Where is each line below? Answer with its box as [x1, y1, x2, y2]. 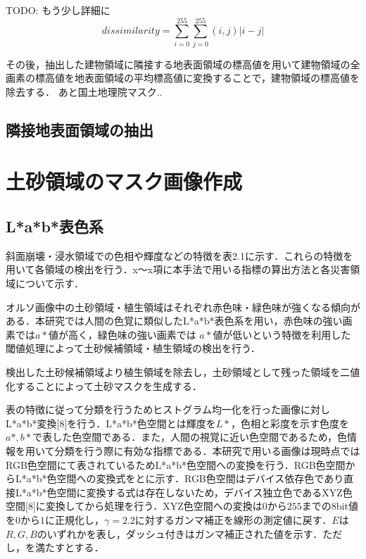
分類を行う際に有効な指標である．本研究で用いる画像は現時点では [54, 443, 360, 458]
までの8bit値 [301, 498, 358, 513]
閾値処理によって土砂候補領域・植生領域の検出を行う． [6, 341, 260, 356]
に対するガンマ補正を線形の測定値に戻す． [134, 512, 332, 527]
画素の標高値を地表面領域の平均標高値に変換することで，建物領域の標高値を [6, 70, 360, 85]
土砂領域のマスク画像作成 [6, 167, 243, 196]
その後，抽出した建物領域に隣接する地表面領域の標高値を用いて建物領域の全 [6, 56, 360, 71]
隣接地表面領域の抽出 [6, 118, 153, 140]
